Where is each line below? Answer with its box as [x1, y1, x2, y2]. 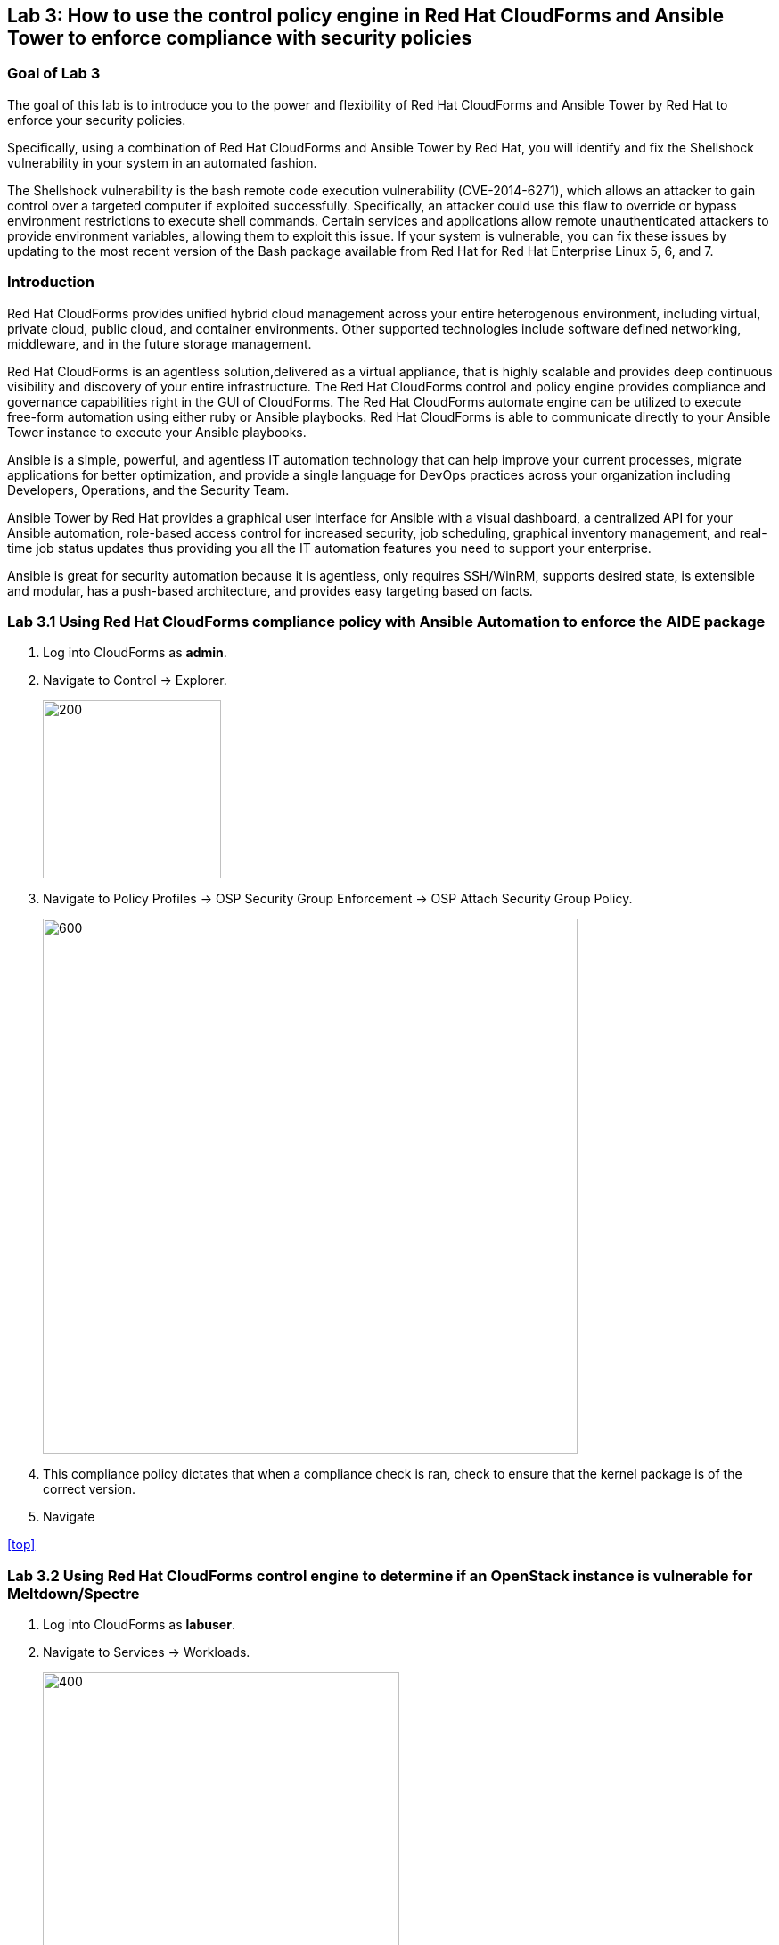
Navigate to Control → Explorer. [43, 672, 227, 688]
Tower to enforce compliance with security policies [7, 27, 472, 49]
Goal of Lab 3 [7, 64, 101, 83]
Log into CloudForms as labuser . [43, 1617, 235, 1633]
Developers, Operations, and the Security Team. [7, 482, 290, 498]
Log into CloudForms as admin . [43, 645, 227, 661]
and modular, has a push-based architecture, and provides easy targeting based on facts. [7, 582, 533, 598]
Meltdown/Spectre [7, 1584, 140, 1603]
